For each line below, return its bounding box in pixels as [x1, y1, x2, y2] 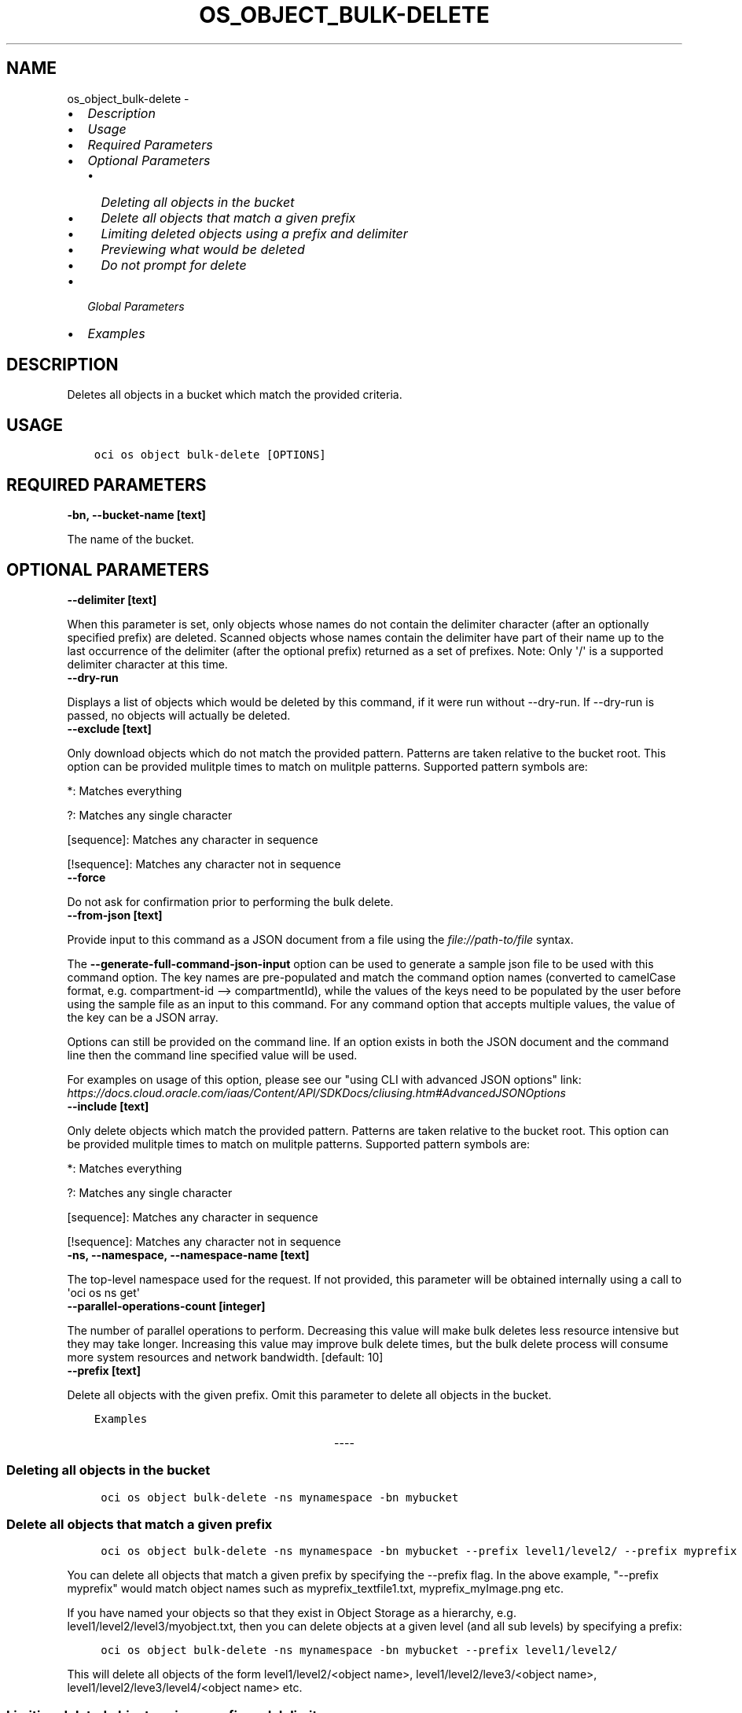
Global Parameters [87, 299, 185, 313]
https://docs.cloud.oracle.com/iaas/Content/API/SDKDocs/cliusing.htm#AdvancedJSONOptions [67, 1085, 566, 1100]
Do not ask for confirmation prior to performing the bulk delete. [67, 894, 394, 908]
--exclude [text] [67, 721, 152, 735]
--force [67, 870, 106, 884]
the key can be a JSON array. [67, 1010, 219, 1024]
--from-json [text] [67, 908, 163, 922]
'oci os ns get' [67, 1285, 140, 1299]
